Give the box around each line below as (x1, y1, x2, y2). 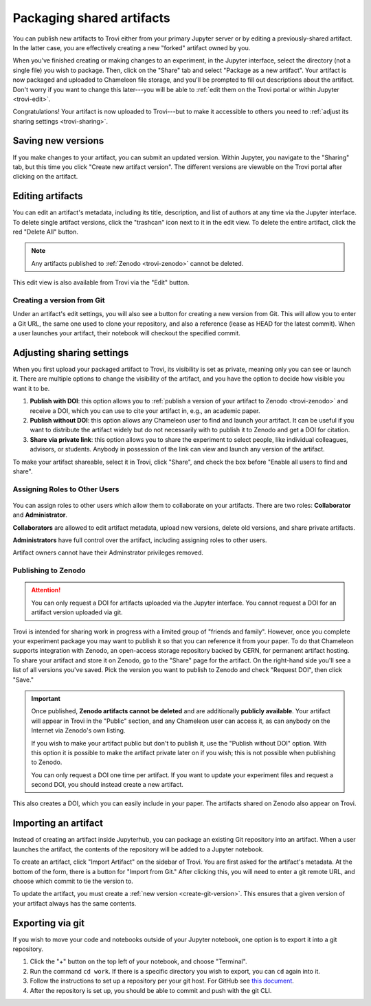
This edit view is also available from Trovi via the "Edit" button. (12, 278, 190, 287)
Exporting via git (12, 917, 85, 929)
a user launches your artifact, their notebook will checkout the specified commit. (12, 329, 240, 337)
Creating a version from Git (12, 295, 105, 305)
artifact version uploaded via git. (31, 608, 123, 616)
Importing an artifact (12, 818, 103, 829)
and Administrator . (12, 511, 68, 519)
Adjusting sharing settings (12, 347, 129, 359)
